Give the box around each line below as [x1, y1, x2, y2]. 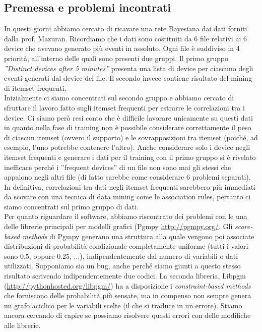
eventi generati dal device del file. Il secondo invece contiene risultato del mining [4, 73, 252, 83]
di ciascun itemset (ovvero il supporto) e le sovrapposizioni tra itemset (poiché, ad [4, 132, 258, 142]
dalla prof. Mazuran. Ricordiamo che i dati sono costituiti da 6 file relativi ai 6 [4, 33, 247, 43]
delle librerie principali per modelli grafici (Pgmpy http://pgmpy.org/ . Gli [4, 221, 233, 232]
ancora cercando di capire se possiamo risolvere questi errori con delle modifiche [4, 310, 251, 320]
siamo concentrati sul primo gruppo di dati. [4, 201, 139, 211]
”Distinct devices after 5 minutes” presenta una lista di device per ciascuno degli [4, 63, 253, 73]
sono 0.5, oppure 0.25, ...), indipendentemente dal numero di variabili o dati [4, 250, 238, 261]
